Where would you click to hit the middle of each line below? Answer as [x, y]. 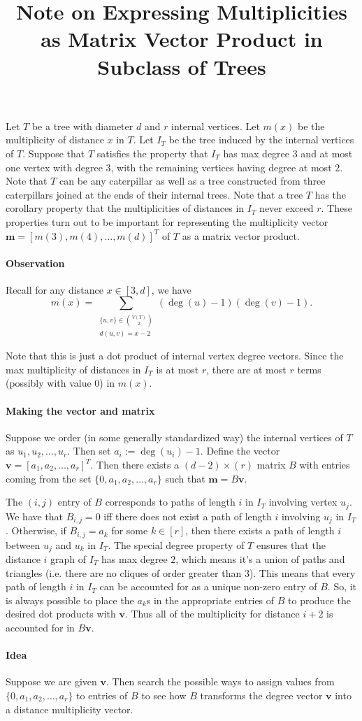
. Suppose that [54, 153]
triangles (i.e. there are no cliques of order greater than [124, 572]
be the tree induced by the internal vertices [261, 140]
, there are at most [246, 369]
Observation [35, 263]
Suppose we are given [51, 681]
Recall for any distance [55, 289]
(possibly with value [49, 383]
